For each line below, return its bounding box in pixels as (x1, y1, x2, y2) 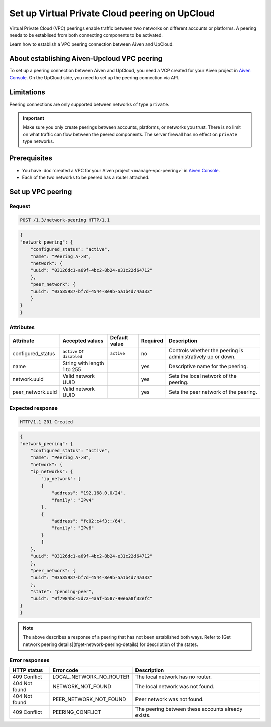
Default (110, 334, 128, 341)
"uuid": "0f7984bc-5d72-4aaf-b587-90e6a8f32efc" (30, 596, 153, 601)
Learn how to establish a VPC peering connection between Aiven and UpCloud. (9, 41, 174, 47)
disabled (62, 354, 83, 359)
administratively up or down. (169, 353, 236, 360)
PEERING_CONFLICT (52, 708, 102, 715)
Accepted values (62, 337, 104, 344)
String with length (62, 360, 105, 367)
